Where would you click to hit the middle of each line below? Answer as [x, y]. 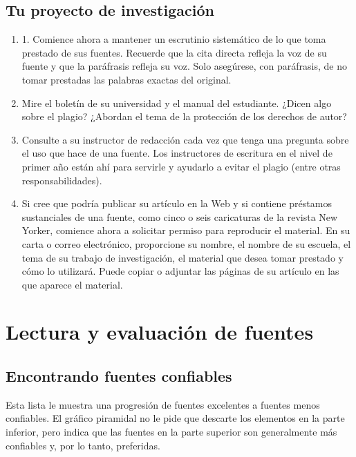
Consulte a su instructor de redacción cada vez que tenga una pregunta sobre [185, 139]
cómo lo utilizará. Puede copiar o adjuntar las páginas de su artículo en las [180, 271]
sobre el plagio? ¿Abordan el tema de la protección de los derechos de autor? [184, 116]
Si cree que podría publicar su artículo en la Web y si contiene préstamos [177, 203]
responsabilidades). [62, 180]
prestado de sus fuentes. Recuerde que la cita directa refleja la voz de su [174, 52]
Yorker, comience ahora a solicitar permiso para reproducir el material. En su [186, 230]
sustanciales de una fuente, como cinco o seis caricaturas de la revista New [180, 216]
